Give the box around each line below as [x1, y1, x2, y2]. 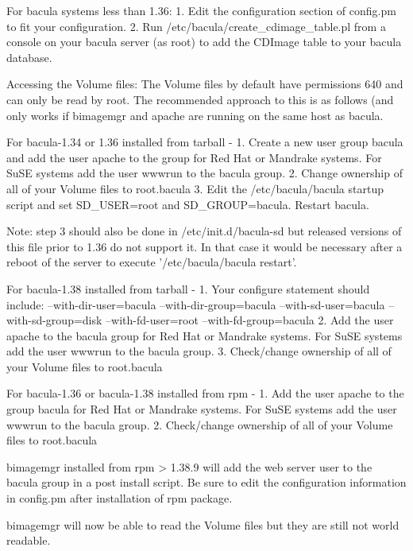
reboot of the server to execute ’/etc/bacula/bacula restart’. [6, 254, 297, 270]
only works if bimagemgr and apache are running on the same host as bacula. [6, 107, 384, 123]
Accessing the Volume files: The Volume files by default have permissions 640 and [6, 76, 403, 92]
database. [6, 49, 52, 65]
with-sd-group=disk [6, 312, 102, 328]
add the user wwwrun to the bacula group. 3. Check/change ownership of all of [6, 343, 392, 359]
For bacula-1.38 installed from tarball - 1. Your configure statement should [6, 280, 370, 297]
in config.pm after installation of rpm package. [6, 490, 233, 506]
